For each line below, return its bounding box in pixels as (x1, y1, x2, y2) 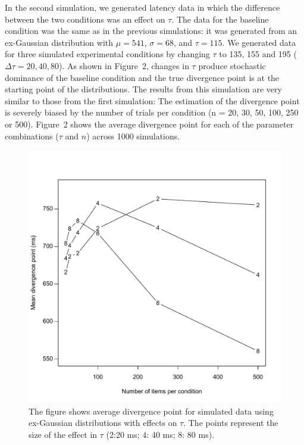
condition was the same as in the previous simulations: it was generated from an (5, 24, 297, 37)
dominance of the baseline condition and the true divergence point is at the (5, 71, 280, 83)
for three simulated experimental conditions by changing (5, 48, 210, 60)
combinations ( (5, 129, 59, 142)
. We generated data (222, 36, 296, 48)
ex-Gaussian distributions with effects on (29, 416, 177, 429)
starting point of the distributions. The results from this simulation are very (5, 83, 282, 95)
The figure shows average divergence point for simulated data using (29, 404, 274, 417)
